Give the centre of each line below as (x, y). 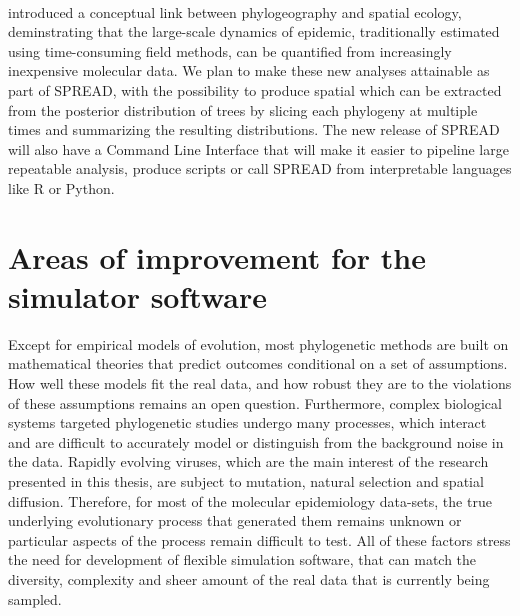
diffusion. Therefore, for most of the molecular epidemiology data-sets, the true (250, 500)
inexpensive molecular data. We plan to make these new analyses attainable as (249, 70)
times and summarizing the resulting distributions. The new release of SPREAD (254, 129)
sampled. (35, 598)
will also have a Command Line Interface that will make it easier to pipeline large (258, 148)
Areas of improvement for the (217, 256)
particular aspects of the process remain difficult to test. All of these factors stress (259, 539)
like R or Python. (61, 187)
